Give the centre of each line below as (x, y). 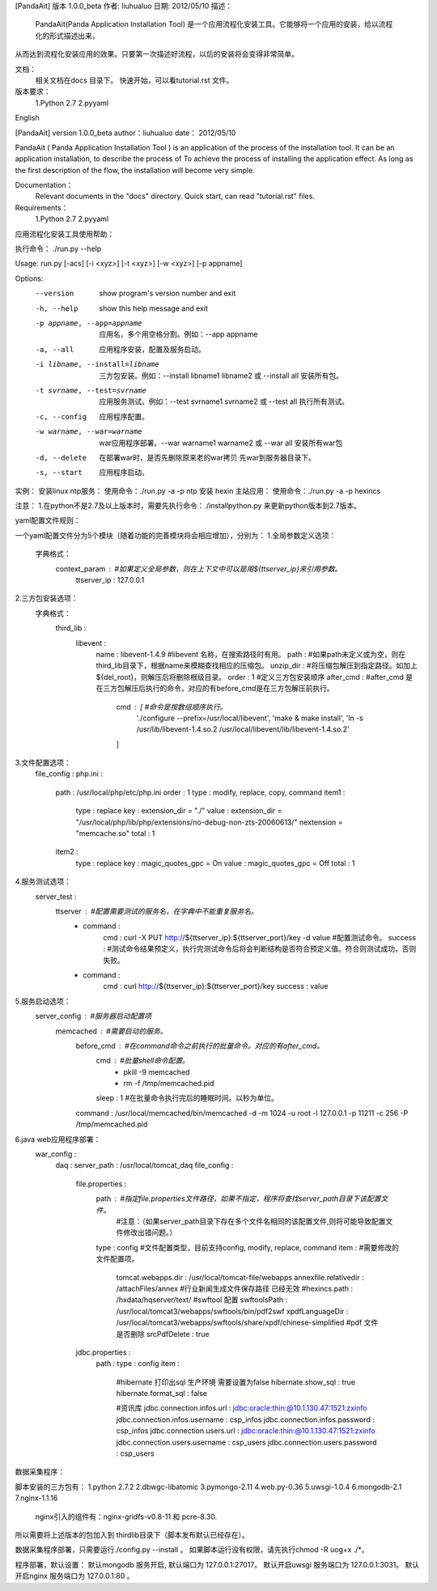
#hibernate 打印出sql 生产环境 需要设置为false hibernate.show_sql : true (236, 1382)
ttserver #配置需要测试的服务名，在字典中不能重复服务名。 (157, 911)
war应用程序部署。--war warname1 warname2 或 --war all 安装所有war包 (221, 443)
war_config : (56, 1154)
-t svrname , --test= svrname (91, 390)
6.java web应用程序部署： (58, 1139)
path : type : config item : (138, 1364)
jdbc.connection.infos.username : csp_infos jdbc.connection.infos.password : (246, 1419)
